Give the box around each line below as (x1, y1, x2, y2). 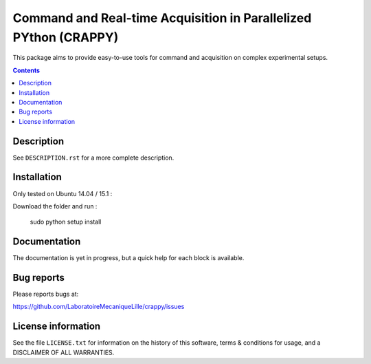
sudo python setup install (30, 217, 102, 226)
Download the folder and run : (12, 202, 98, 210)
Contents (12, 66, 41, 74)
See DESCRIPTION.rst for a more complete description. (12, 153, 175, 162)
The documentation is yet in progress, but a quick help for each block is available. (12, 254, 245, 262)
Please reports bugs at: (12, 290, 79, 299)
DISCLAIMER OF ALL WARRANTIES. (12, 348, 115, 356)
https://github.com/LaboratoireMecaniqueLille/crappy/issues (12, 303, 185, 311)
